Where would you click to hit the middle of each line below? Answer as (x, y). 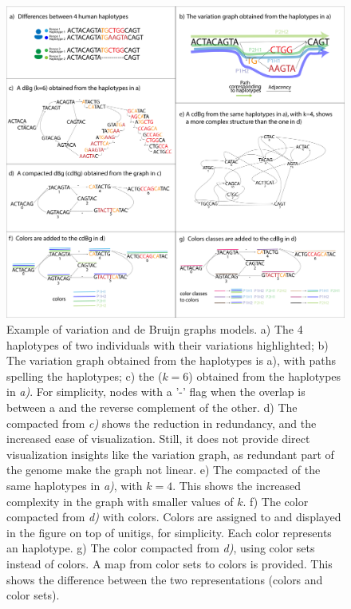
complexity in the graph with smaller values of (120, 501)
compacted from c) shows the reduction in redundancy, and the (162, 423)
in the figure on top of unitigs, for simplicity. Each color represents (169, 532)
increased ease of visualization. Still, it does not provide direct (158, 439)
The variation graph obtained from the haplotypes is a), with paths (171, 360)
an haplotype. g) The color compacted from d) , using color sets (161, 548)
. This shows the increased (237, 485)
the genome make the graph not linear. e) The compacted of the (164, 470)
